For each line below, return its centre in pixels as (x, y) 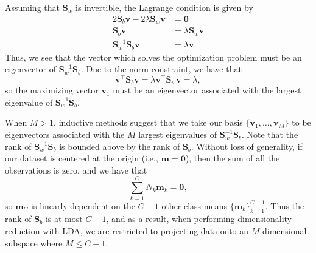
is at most (64, 219)
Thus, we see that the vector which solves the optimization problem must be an (153, 57)
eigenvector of (31, 69)
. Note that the (270, 134)
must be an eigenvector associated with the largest (207, 90)
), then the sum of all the (233, 158)
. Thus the (285, 205)
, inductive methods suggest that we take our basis (148, 122)
